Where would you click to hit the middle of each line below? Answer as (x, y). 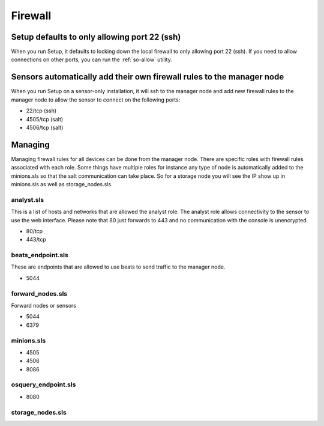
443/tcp (36, 240)
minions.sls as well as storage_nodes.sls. (62, 184)
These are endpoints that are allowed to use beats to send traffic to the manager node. (118, 267)
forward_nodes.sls (39, 293)
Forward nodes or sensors (43, 305)
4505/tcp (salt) (45, 119)
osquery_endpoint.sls (43, 385)
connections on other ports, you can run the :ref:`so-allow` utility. (91, 59)
